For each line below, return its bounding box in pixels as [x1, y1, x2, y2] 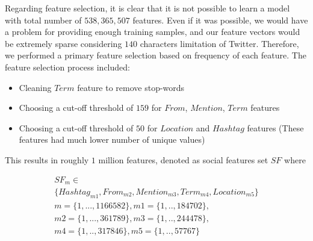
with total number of [5, 13, 82, 26]
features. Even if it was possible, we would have [132, 13, 308, 26]
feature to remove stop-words [77, 81, 185, 93]
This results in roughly [5, 153, 89, 166]
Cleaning [19, 81, 52, 93]
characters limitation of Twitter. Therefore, [140, 37, 299, 49]
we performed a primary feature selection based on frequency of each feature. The [5, 49, 306, 61]
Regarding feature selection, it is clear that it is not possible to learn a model [5, 2, 290, 14]
